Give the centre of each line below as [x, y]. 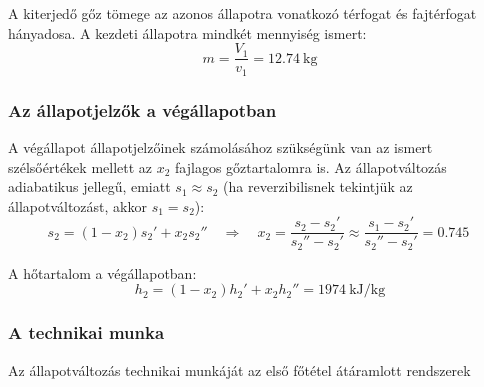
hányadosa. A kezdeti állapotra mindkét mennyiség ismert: [187, 32]
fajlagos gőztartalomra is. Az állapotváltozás [311, 166]
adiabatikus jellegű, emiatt [89, 186]
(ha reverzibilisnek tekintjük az [318, 186]
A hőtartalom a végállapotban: [102, 272]
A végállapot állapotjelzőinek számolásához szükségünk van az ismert [220, 146]
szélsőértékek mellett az [80, 166]
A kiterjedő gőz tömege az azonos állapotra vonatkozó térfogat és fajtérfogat [242, 13]
